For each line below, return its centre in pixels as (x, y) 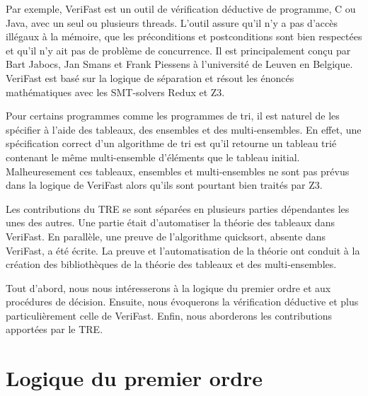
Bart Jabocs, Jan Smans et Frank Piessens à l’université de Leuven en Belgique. (179, 64)
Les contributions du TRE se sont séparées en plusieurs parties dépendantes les (178, 208)
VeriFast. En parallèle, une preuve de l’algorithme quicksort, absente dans (166, 236)
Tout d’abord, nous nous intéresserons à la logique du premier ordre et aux (168, 287)
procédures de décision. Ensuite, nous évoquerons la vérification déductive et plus (182, 302)
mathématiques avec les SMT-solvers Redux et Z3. (115, 92)
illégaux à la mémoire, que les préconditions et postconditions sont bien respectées (184, 36)
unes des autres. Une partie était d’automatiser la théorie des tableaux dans (170, 222)
